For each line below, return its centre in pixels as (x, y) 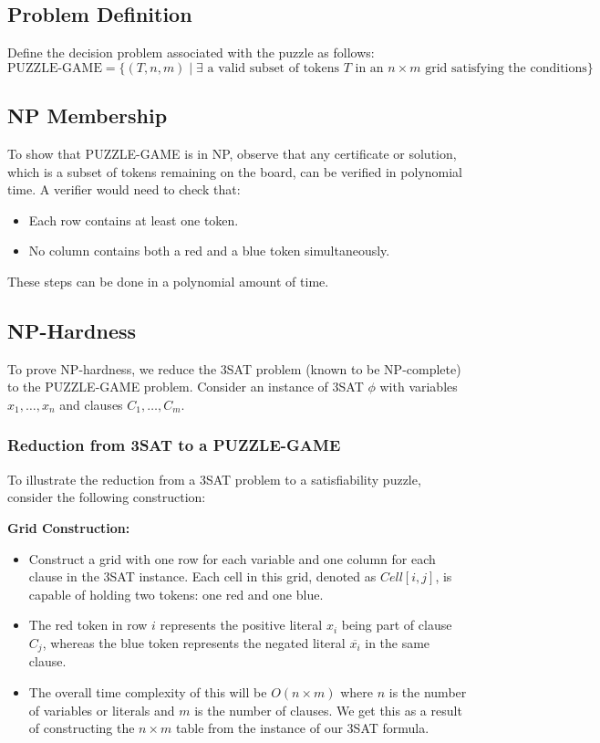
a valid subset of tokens (273, 68)
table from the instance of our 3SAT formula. (303, 728)
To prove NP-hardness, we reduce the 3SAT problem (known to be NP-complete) (234, 368)
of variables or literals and (102, 710)
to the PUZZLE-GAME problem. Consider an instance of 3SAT (186, 387)
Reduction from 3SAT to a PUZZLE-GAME (174, 445)
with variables (419, 387)
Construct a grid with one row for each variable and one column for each (232, 558)
